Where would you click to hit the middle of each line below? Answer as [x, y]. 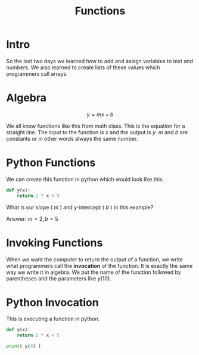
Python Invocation [53, 302]
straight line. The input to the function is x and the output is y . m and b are [97, 132]
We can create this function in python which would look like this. [85, 179]
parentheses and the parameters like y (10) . [59, 278]
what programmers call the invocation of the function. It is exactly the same [99, 266]
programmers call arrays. [37, 73]
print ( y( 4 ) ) [24, 346]
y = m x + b [100, 114]
